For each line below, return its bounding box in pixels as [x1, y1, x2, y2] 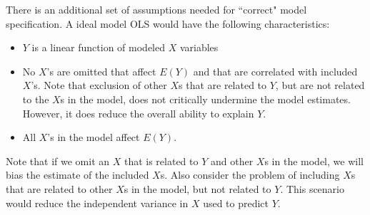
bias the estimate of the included [6, 167, 149, 182]
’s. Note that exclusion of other [31, 78, 167, 93]
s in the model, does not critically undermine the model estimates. [60, 91, 351, 106]
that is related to [124, 153, 199, 168]
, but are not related [275, 78, 365, 93]
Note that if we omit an [6, 153, 110, 168]
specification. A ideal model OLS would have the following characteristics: [6, 16, 330, 31]
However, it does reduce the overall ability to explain [22, 105, 254, 120]
